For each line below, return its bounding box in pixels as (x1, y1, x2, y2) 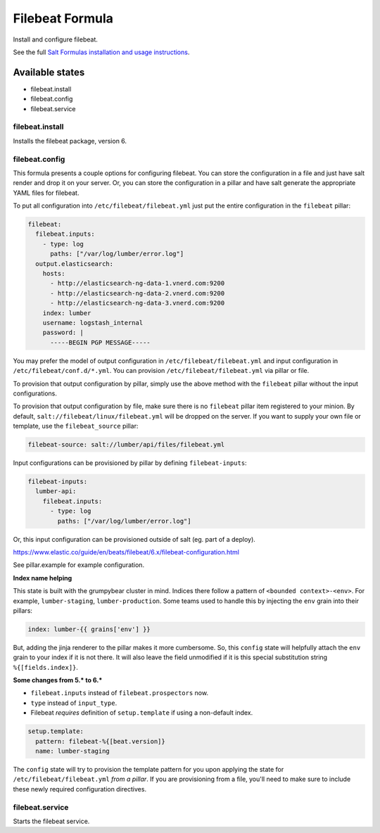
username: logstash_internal (42, 319, 144, 326)
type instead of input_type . (30, 699, 118, 707)
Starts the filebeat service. (13, 817, 90, 825)
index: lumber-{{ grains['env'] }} (27, 625, 151, 633)
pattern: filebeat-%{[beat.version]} (35, 737, 165, 745)
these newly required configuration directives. (13, 784, 147, 793)
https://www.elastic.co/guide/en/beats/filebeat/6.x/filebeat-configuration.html (13, 547, 239, 556)
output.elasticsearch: (35, 260, 114, 267)
